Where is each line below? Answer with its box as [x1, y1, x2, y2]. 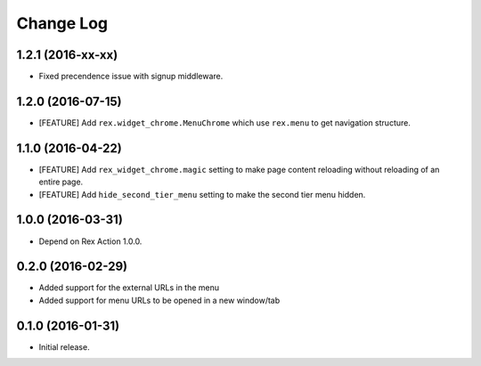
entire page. [38, 176, 84, 187]
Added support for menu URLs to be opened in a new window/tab [38, 295, 281, 305]
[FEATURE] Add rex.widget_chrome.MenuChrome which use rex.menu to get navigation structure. [38, 117, 412, 128]
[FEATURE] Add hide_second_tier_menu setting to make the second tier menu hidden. [38, 189, 366, 199]
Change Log [16, 13, 109, 33]
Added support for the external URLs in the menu [38, 282, 220, 293]
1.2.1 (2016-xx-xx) [16, 47, 118, 62]
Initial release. [38, 341, 90, 352]
